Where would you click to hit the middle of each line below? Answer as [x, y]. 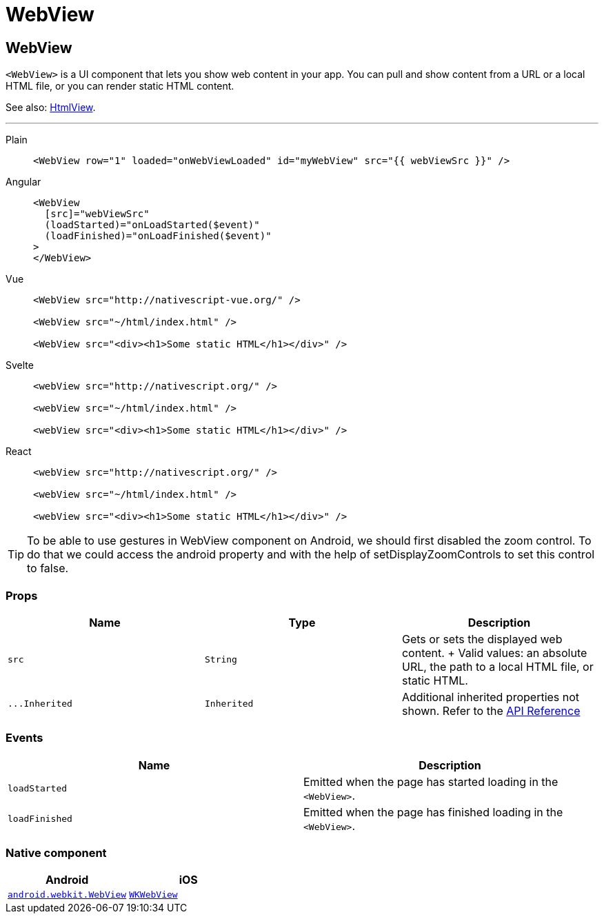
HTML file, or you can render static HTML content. [120, 86]
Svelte [20, 365]
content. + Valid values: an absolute [494, 653]
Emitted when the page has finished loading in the [433, 812]
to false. [48, 568]
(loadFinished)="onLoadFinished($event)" [158, 236]
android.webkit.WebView [67, 895]
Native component [56, 853]
